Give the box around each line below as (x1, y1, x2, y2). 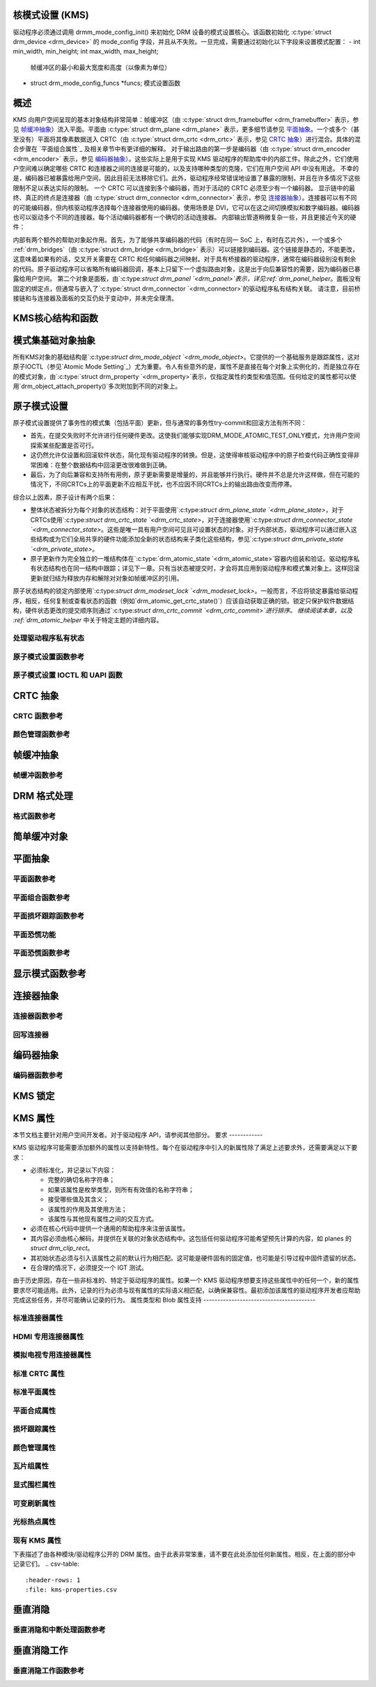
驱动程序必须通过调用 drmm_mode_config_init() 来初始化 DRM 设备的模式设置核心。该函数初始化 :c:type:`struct (13, 28, 332, 36)
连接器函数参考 (13, 1011, 63, 1021)
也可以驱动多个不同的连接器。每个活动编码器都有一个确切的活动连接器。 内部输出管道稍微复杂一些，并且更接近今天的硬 (13, 213, 357, 221)
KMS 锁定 (13, 1090, 55, 1102)
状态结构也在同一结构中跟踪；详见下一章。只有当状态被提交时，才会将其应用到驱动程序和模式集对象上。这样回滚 (36, 564, 360, 573)
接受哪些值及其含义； (47, 1195, 109, 1203)
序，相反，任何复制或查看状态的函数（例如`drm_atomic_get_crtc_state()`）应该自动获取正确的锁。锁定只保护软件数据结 (13, 596, 354, 605)
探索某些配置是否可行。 (30, 441, 97, 449)
